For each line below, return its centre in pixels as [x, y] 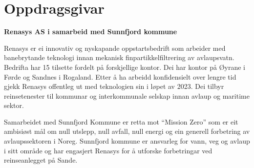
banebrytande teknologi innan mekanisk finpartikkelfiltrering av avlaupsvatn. [119, 57]
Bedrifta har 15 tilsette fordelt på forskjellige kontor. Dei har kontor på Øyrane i [125, 67]
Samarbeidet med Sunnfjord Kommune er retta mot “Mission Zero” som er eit [121, 121]
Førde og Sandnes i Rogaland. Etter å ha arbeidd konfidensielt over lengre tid [120, 76]
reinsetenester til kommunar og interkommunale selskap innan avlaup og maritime [127, 95]
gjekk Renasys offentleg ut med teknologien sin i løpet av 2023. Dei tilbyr [114, 86]
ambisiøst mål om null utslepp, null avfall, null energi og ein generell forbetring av [127, 131]
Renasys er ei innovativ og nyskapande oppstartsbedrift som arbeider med [115, 48]
